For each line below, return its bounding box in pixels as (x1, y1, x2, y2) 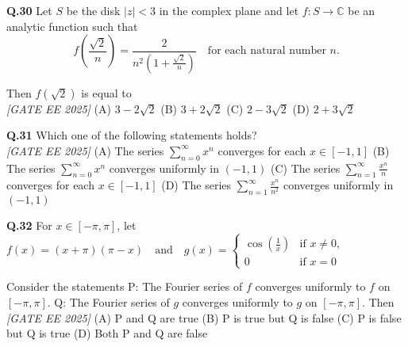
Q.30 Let (6, 2, 52, 18)
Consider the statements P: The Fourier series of (6, 278, 243, 295)
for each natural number (207, 45, 326, 57)
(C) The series (270, 159, 341, 176)
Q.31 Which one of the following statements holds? (6, 127, 257, 143)
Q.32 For (6, 217, 52, 234)
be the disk (66, 2, 121, 18)
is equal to (81, 84, 132, 101)
